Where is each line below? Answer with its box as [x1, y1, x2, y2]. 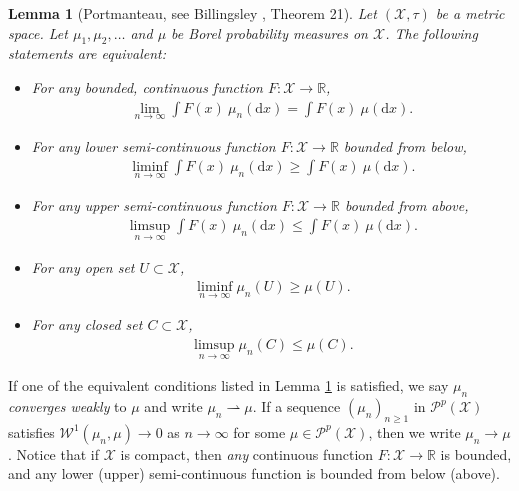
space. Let [8, 22, 68, 43]
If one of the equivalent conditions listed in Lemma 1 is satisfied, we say [8, 375, 449, 396]
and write [144, 396, 203, 416]
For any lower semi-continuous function [31, 135, 276, 156]
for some [233, 421, 286, 442]
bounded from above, [344, 194, 469, 215]
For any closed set [31, 314, 143, 335]
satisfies [8, 421, 55, 442]
